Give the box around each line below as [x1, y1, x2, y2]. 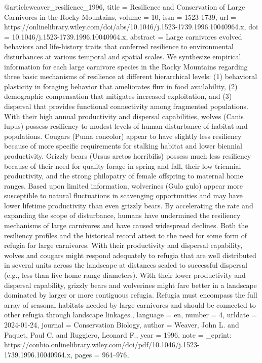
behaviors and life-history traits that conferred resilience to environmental [4, 41, 234, 52]
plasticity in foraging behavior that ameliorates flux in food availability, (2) [4, 81, 238, 91]
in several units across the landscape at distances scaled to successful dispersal [4, 260, 247, 270]
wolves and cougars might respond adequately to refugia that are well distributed [4, 249, 256, 260]
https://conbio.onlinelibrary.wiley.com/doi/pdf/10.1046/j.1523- [4, 339, 200, 350]
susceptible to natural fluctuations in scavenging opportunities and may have [4, 190, 243, 201]
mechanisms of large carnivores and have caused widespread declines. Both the [4, 220, 248, 231]
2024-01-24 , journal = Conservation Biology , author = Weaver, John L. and [4, 319, 239, 330]
